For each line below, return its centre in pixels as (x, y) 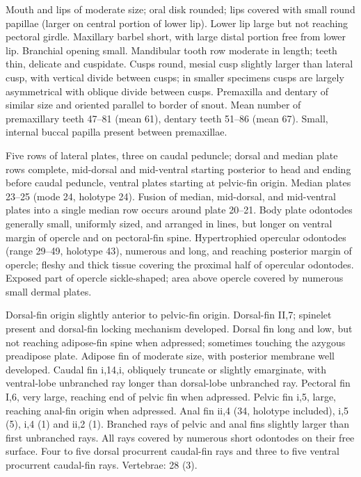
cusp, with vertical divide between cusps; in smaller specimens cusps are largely (175, 77)
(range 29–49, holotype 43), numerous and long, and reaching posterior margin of (179, 251)
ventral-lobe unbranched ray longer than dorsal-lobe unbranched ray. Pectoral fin (178, 383)
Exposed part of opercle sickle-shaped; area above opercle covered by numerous (175, 278)
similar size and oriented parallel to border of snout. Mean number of (153, 105)
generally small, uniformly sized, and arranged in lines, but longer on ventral (169, 223)
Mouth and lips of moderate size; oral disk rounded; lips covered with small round (180, 9)
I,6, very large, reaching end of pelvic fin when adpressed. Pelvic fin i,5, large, (171, 397)
